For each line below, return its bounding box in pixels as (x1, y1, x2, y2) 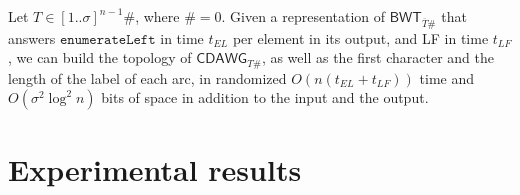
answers (8, 27, 56, 48)
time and (419, 67, 475, 88)
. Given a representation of (221, 6, 386, 26)
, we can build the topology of (8, 47, 192, 68)
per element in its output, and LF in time (232, 27, 489, 48)
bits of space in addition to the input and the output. (101, 87, 429, 108)
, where (135, 6, 180, 26)
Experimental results (8, 148, 302, 189)
